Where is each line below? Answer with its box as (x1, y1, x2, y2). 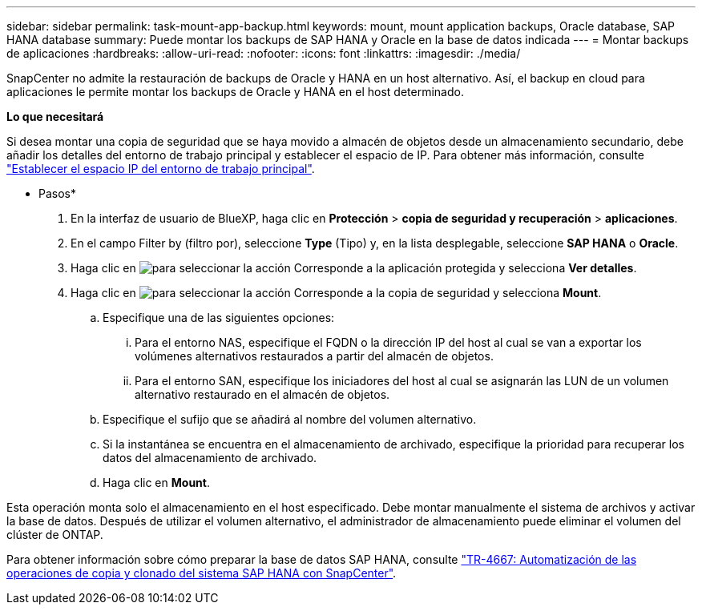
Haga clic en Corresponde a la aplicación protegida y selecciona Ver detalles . (71, 261, 637, 275)
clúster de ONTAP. (6, 528, 103, 541)
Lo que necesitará (6, 110, 104, 123)
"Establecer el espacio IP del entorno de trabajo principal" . (6, 162, 315, 175)
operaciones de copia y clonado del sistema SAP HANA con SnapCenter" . (6, 566, 397, 580)
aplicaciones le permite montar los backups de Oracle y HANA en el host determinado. (6, 85, 464, 98)
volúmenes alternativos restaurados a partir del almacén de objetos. (135, 349, 494, 363)
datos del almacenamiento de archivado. (103, 451, 317, 464)
